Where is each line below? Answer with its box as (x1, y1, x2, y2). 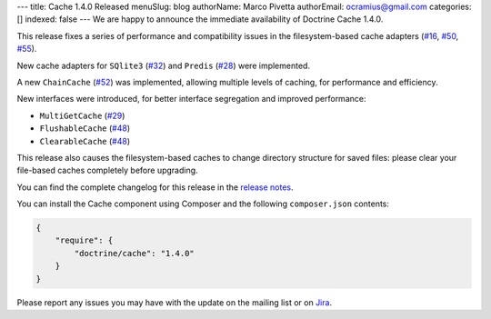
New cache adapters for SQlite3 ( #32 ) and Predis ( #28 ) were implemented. (16, 60, 311, 71)
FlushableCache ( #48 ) (39, 123, 131, 134)
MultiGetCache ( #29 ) (39, 110, 125, 121)
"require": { (55, 235, 114, 245)
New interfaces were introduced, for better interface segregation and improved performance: (16, 94, 366, 105)
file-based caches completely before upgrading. (16, 164, 199, 176)
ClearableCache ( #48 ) (39, 135, 131, 146)
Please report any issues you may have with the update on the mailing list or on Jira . (16, 296, 332, 308)
